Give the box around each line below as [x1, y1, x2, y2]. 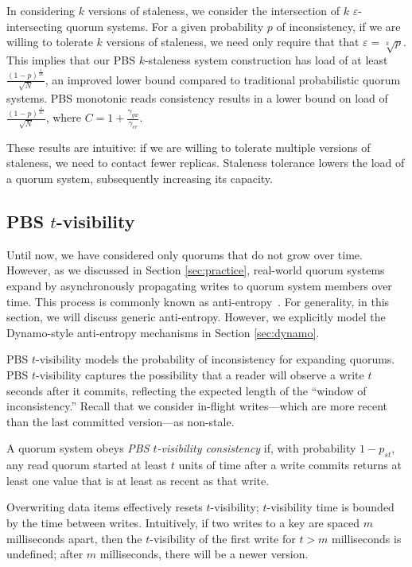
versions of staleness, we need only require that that [106, 33, 360, 50]
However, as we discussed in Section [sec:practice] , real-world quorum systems [6, 262, 385, 278]
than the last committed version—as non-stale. [6, 413, 235, 429]
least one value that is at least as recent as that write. [6, 472, 270, 488]
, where [45, 109, 81, 126]
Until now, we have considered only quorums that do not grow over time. [6, 246, 363, 262]
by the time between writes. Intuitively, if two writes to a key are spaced [6, 514, 360, 530]
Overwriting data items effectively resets [6, 499, 203, 515]
